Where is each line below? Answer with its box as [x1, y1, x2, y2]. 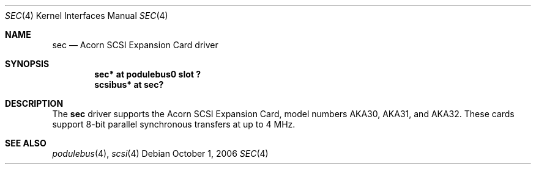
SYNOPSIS [5, 59, 50, 69]
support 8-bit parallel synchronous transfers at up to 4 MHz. [52, 119, 296, 129]
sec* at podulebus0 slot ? [94, 69, 201, 79]
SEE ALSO [5, 138, 47, 148]
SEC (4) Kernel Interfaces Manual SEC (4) [5, 10, 168, 21]
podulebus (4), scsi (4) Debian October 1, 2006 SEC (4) [52, 148, 269, 159]
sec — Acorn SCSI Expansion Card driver [52, 40, 218, 50]
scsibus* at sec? [94, 79, 164, 90]
